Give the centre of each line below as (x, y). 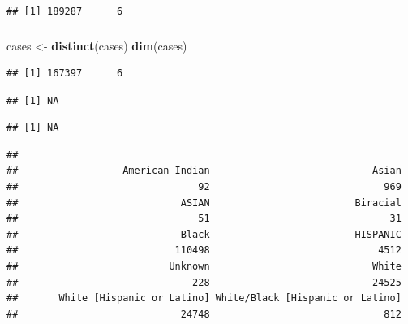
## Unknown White (204, 267)
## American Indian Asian (204, 171)
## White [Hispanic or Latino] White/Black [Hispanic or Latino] (204, 298)
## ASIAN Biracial (204, 203)
